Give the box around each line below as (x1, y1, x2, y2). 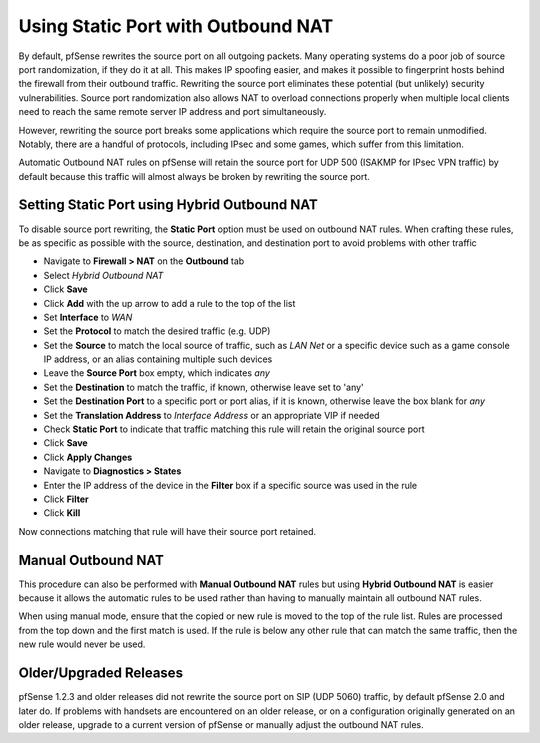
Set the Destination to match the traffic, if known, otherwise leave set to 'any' (43, 381, 364, 393)
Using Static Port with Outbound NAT (18, 15, 334, 37)
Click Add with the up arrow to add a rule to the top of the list (43, 297, 296, 309)
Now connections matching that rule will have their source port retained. (18, 525, 317, 537)
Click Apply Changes (43, 451, 133, 463)
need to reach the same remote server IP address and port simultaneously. (18, 106, 327, 118)
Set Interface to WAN (43, 311, 133, 323)
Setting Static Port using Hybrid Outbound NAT (18, 196, 319, 214)
